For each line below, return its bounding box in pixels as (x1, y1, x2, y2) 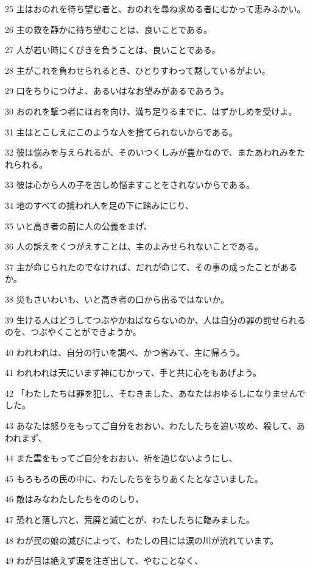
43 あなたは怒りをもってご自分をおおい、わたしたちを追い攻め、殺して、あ (5, 419, 305, 432)
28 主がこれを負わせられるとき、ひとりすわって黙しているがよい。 (5, 63, 270, 76)
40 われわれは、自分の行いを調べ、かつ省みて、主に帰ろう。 (5, 345, 245, 358)
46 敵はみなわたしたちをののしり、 (5, 492, 144, 505)
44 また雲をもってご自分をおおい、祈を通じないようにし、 (5, 452, 238, 464)
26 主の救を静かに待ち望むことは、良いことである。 (5, 23, 213, 35)
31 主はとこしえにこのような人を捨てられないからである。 (5, 125, 238, 138)
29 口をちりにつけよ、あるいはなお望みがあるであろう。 (5, 84, 229, 97)
